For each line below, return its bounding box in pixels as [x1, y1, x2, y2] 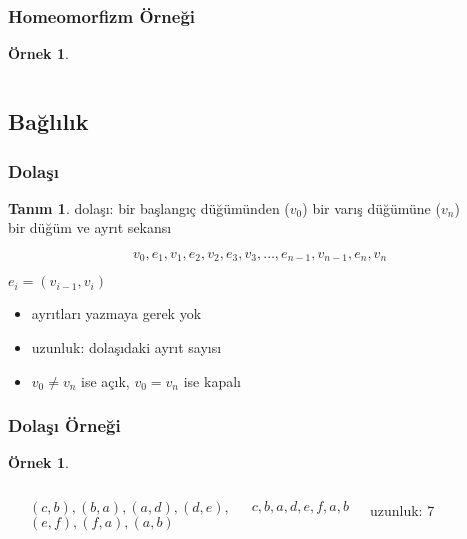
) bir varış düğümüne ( [302, 197, 441, 218]
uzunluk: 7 [369, 500, 435, 521]
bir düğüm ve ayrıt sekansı [8, 217, 172, 238]
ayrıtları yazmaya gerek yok [31, 303, 202, 324]
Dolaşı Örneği [8, 413, 121, 438]
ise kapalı [183, 370, 241, 391]
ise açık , [81, 370, 130, 391]
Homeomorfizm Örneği [8, 3, 196, 28]
